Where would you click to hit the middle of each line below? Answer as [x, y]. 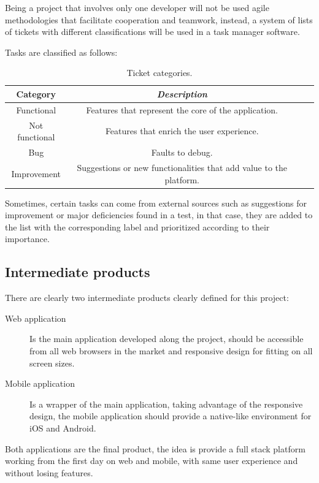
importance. [27, 239]
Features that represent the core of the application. [182, 109]
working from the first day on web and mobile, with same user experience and [152, 461]
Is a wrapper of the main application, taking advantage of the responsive [166, 404]
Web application [36, 318]
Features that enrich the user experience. [182, 131]
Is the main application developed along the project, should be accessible [167, 339]
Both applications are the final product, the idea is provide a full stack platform [155, 448]
